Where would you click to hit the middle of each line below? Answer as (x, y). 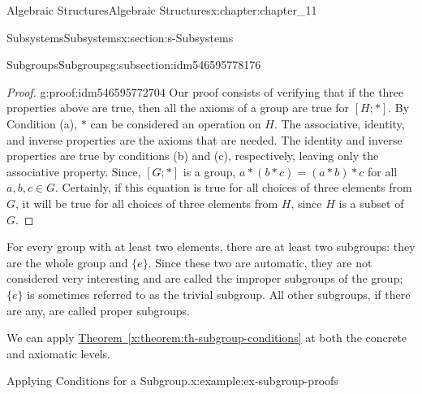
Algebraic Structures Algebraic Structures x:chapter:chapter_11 (162, 10)
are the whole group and (67, 262)
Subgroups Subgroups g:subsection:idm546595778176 (134, 65)
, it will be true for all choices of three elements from (147, 203)
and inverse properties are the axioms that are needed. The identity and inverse (205, 139)
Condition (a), (42, 123)
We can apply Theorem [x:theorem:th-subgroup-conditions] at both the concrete (207, 338)
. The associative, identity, (339, 123)
